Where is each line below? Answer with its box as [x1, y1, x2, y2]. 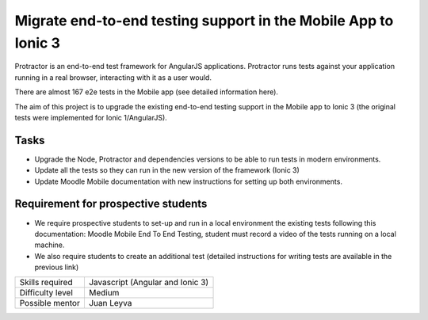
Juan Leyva [88, 298, 132, 309]
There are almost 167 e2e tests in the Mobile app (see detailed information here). [14, 87, 279, 97]
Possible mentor [19, 298, 81, 309]
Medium [88, 288, 120, 299]
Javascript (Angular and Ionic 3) [88, 277, 209, 288]
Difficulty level [19, 288, 73, 299]
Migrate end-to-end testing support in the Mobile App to [14, 12, 394, 29]
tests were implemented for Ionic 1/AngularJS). [14, 112, 168, 122]
